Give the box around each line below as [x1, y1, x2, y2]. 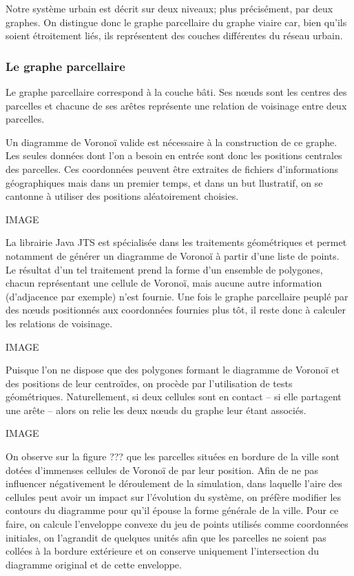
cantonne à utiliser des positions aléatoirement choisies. [6, 189, 239, 203]
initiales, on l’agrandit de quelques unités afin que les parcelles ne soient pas [6, 530, 326, 544]
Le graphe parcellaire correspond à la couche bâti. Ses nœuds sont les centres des [6, 85, 347, 99]
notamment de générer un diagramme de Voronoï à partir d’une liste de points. [6, 248, 340, 263]
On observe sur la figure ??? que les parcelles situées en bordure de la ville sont [6, 449, 340, 464]
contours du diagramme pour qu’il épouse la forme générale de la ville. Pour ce [6, 503, 339, 517]
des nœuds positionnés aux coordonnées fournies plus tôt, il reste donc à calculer [6, 302, 346, 317]
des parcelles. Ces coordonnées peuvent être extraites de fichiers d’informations [6, 161, 338, 176]
